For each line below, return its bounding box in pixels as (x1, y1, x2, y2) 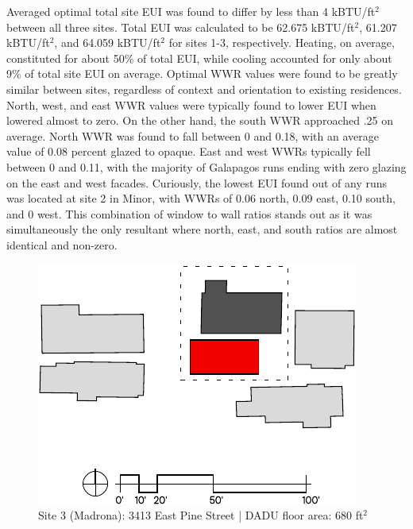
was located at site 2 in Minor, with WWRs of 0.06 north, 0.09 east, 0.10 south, (6, 190, 396, 207)
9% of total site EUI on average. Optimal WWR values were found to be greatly (6, 65, 398, 82)
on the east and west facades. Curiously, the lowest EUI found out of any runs (6, 174, 388, 191)
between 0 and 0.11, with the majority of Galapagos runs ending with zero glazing (6, 158, 407, 175)
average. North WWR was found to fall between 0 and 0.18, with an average (6, 127, 379, 144)
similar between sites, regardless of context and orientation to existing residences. (6, 80, 402, 97)
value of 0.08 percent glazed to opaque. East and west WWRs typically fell (6, 143, 371, 160)
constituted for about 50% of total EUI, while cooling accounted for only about (6, 49, 392, 66)
